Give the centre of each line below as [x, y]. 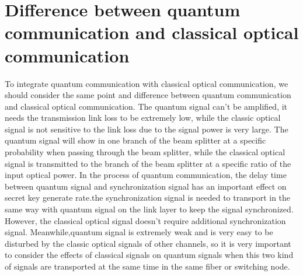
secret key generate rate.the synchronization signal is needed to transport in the [148, 198]
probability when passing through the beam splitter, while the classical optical [145, 152]
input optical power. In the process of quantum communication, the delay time [146, 175]
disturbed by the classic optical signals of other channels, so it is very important [148, 243]
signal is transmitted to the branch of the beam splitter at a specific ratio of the [148, 163]
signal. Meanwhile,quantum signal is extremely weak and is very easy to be [139, 232]
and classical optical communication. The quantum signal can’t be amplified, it [146, 106]
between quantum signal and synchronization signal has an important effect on [146, 186]
